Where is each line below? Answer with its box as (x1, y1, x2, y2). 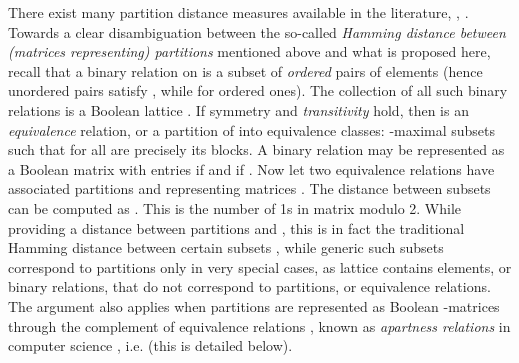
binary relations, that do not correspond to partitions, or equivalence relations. (8, 276, 491, 297)
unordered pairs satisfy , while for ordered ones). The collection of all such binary (8, 80, 508, 101)
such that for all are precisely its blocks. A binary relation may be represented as (8, 139, 505, 160)
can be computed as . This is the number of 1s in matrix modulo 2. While (8, 197, 462, 218)
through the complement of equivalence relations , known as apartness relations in (8, 315, 511, 336)
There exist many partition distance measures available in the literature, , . (8, 2, 469, 22)
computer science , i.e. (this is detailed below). (8, 335, 293, 356)
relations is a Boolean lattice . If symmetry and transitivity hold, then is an (8, 99, 469, 120)
